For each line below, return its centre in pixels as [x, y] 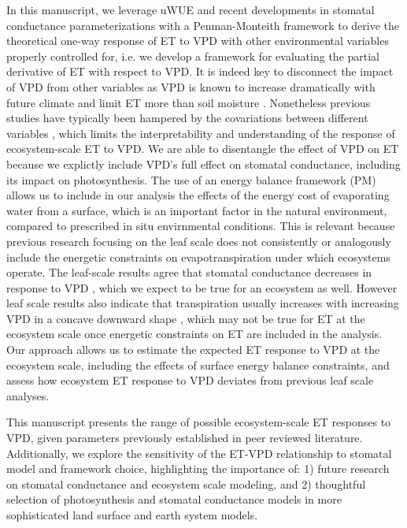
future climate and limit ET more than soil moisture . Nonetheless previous [189, 102]
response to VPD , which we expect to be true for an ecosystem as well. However [202, 287]
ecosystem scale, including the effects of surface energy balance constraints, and [198, 364]
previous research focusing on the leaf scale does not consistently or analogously [199, 241]
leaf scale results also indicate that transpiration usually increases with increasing [203, 303]
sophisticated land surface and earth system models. [132, 515]
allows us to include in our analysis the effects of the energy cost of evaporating [198, 195]
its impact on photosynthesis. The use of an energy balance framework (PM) [191, 179]
